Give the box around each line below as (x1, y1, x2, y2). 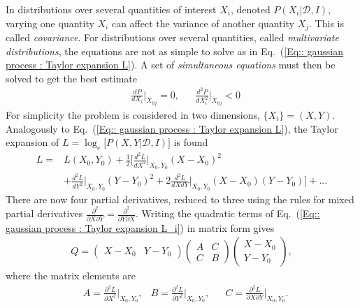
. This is (309, 15, 344, 30)
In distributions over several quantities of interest (6, 2, 217, 16)
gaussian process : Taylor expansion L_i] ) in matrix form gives (6, 220, 275, 235)
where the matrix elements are (6, 268, 136, 283)
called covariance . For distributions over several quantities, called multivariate (6, 30, 339, 45)
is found (173, 135, 208, 149)
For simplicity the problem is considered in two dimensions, (6, 107, 260, 122)
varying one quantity (6, 15, 94, 30)
